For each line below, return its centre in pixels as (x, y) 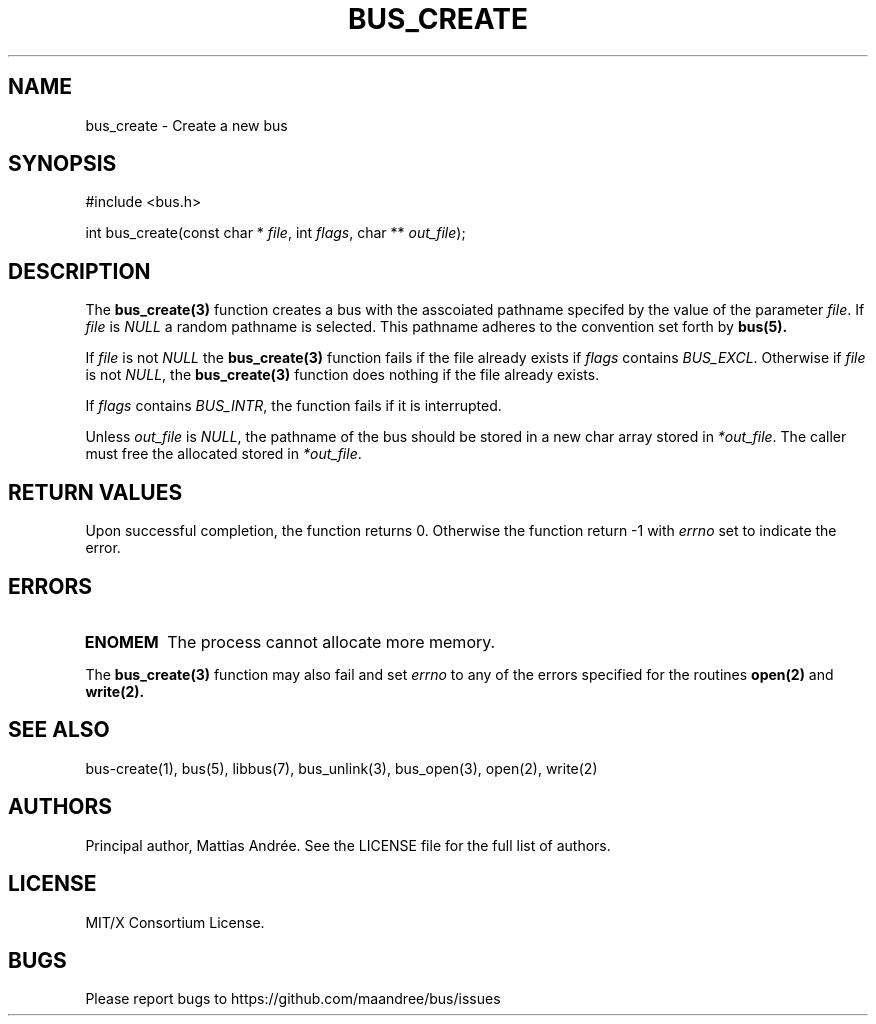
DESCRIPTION (79, 271)
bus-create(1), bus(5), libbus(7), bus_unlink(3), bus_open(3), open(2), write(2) (341, 768)
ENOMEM (121, 641)
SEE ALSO (59, 730)
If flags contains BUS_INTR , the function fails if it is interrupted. (293, 406)
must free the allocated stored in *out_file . (223, 454)
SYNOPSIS (62, 164)
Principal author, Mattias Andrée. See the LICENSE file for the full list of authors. (348, 845)
